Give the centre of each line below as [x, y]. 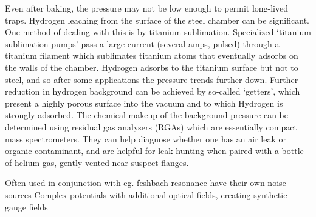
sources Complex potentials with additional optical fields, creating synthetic [146, 194]
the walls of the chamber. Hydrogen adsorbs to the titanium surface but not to [152, 67]
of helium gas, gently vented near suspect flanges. [97, 162]
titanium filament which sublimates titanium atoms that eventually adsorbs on [152, 55]
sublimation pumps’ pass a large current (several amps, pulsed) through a [142, 43]
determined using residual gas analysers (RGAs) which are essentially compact [151, 126]
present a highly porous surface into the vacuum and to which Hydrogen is [144, 103]
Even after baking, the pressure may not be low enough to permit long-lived [147, 8]
